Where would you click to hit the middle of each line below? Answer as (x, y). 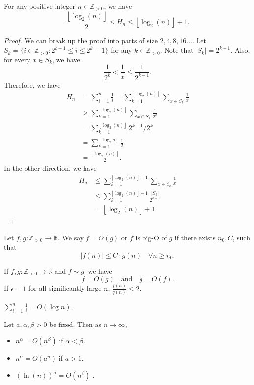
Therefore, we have (32, 84)
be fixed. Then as (75, 324)
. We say (71, 237)
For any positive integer (40, 6)
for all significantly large (65, 288)
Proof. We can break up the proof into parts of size (81, 40)
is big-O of (151, 237)
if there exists (195, 237)
